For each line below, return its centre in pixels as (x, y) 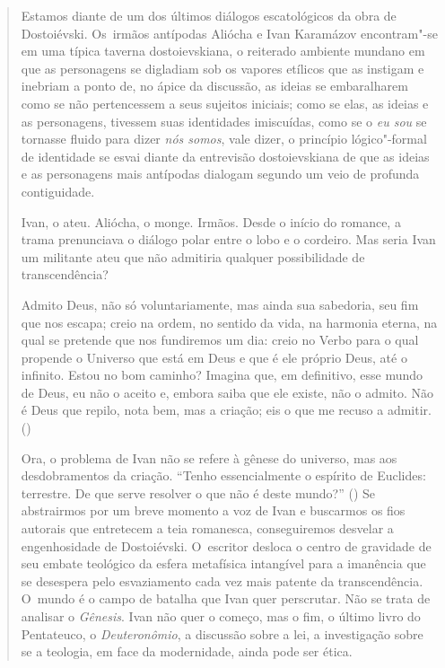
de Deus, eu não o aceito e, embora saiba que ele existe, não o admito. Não (227, 392)
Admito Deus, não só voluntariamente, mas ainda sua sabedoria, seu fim (220, 304)
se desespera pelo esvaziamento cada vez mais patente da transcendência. (222, 580)
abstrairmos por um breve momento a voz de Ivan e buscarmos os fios (213, 510)
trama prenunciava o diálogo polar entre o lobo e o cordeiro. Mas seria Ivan (228, 239)
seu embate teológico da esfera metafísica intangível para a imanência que (223, 563)
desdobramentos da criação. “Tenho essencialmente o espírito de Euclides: (223, 475)
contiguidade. (58, 191)
